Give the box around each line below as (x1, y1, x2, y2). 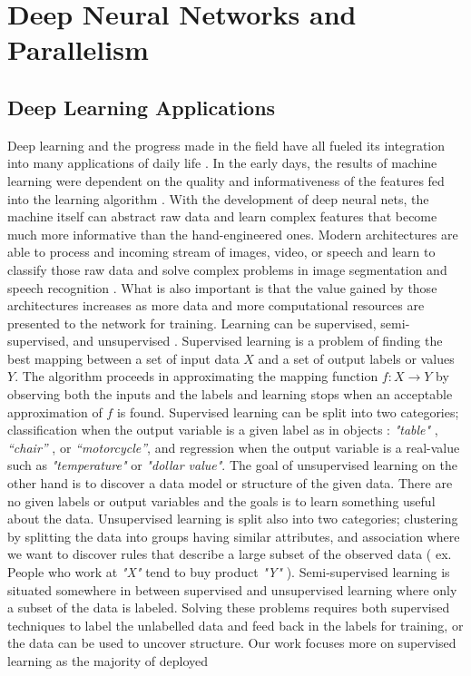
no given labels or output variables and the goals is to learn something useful (7, 491, 436, 510)
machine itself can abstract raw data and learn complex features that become (7, 207, 437, 226)
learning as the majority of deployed (7, 651, 209, 670)
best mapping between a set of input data (7, 348, 240, 367)
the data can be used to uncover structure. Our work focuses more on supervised (7, 633, 456, 652)
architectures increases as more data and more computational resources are (7, 296, 425, 315)
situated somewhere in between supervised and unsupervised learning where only (7, 580, 457, 599)
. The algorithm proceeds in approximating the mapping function (15, 367, 378, 386)
